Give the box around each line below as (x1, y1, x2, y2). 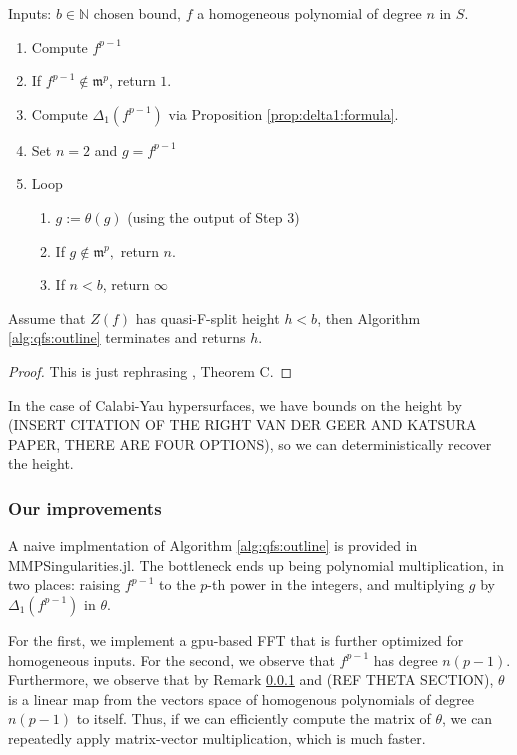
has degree (373, 649, 438, 670)
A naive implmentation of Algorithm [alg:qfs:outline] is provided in (8, 535, 418, 556)
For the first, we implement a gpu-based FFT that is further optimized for (8, 629, 464, 650)
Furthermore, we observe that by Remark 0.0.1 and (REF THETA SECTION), (8, 669, 494, 690)
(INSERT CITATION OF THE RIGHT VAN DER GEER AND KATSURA (8, 414, 477, 435)
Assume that (8, 307, 86, 328)
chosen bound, (93, 3, 182, 23)
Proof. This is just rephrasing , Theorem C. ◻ (8, 360, 293, 381)
